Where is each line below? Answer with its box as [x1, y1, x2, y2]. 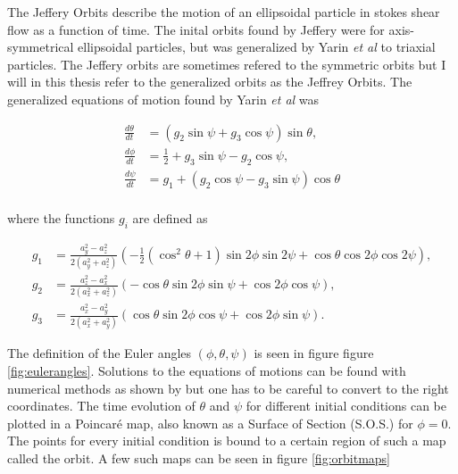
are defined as [132, 208, 208, 227]
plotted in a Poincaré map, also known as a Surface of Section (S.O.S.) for [7, 413, 413, 432]
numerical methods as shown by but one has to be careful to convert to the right [7, 378, 449, 397]
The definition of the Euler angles [7, 344, 192, 362]
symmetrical [7, 37, 74, 56]
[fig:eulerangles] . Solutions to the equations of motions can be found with [7, 362, 406, 380]
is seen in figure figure [254, 344, 374, 362]
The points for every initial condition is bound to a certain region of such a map [7, 431, 446, 450]
